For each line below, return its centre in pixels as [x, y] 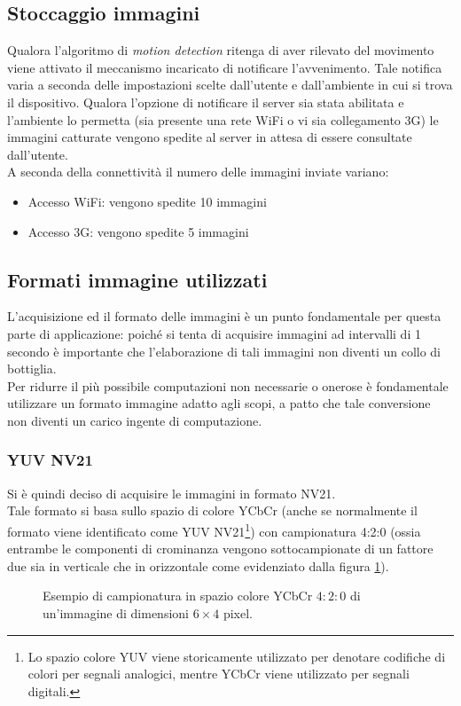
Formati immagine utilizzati [137, 279]
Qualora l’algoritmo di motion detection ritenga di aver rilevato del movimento [221, 50]
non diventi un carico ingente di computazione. [135, 420]
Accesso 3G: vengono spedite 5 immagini [138, 231]
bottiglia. [32, 369]
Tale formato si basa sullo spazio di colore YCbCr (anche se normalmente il [212, 510]
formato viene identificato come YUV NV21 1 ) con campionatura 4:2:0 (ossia [214, 529]
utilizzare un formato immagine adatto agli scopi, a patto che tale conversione [219, 403]
